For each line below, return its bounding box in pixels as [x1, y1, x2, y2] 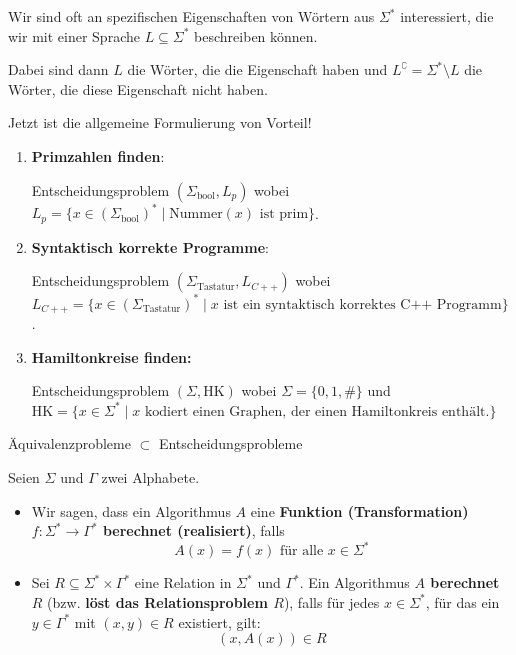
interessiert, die [400, 6, 494, 26]
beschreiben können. [194, 25, 318, 46]
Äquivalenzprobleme [8, 433, 131, 454]
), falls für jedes [283, 591, 380, 612]
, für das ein [425, 591, 500, 612]
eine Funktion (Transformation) [250, 500, 469, 521]
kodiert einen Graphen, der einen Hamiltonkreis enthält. [144, 404, 490, 419]
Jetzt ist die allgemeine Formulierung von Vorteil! [8, 112, 312, 133]
